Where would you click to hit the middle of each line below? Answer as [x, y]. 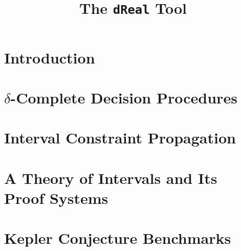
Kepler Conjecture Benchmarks [118, 238]
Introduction [50, 57]
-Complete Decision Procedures [124, 97]
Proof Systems [56, 197]
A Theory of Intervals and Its [111, 177]
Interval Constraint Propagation [120, 138]
